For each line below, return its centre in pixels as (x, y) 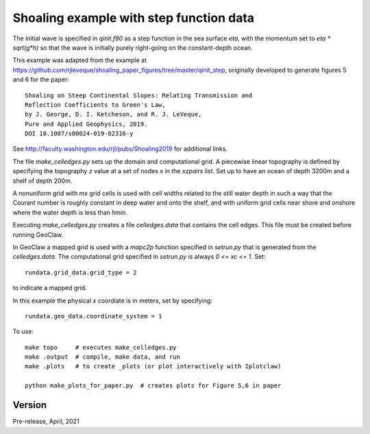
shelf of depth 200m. (42, 181)
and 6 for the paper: (41, 79)
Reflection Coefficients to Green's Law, (95, 105)
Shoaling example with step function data (134, 18)
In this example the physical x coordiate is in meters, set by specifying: (112, 301)
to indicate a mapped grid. (50, 288)
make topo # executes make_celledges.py (101, 347)
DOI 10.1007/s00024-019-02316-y (79, 134)
